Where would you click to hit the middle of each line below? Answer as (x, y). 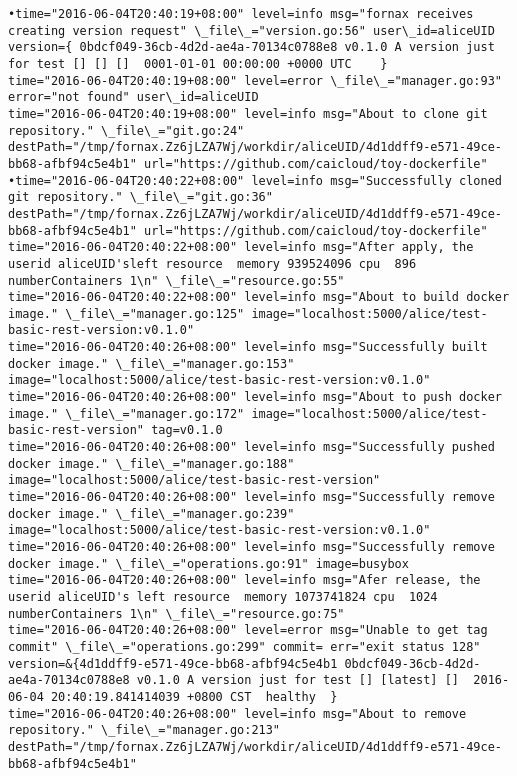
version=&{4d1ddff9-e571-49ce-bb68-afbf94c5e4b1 (173, 663)
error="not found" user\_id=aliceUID (133, 97)
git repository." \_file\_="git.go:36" (140, 197)
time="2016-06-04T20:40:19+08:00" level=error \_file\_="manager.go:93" (255, 80)
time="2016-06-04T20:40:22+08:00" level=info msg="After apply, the (241, 247)
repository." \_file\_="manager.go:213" (144, 730)
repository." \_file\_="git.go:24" (126, 130)
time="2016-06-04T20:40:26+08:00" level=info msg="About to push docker (255, 397)
